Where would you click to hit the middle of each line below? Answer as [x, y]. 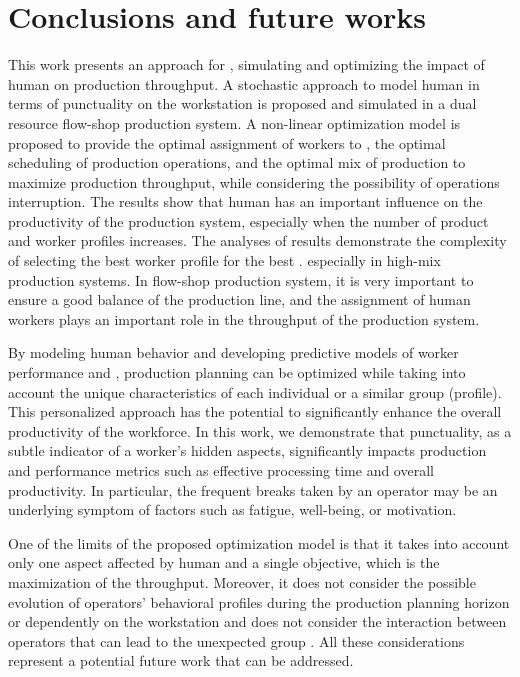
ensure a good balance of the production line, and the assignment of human [239, 299]
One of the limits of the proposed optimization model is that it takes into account [259, 542]
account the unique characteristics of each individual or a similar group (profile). [255, 391]
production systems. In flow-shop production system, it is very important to [241, 279]
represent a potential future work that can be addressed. [181, 660]
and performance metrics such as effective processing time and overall [221, 470]
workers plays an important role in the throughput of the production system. [244, 318]
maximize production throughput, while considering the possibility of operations [254, 181]
